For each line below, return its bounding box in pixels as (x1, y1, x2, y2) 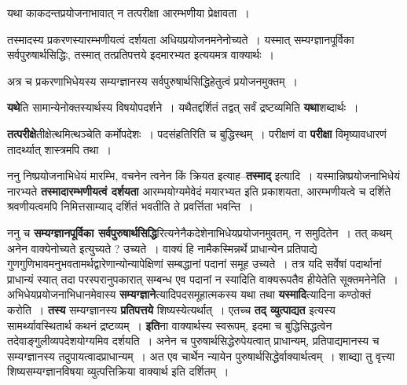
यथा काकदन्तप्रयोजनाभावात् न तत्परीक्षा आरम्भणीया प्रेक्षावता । (7, 5, 250, 20)
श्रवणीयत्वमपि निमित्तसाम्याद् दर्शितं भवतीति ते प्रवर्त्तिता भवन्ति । (7, 198, 254, 214)
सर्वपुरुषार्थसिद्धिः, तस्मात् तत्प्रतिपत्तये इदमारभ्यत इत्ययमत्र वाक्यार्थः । (7, 46, 275, 63)
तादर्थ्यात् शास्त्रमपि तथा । (7, 141, 112, 157)
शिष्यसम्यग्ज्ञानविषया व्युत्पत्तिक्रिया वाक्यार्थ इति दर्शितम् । (7, 363, 229, 379)
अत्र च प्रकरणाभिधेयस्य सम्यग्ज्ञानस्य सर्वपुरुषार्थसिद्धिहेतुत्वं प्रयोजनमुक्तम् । (7, 72, 298, 89)
